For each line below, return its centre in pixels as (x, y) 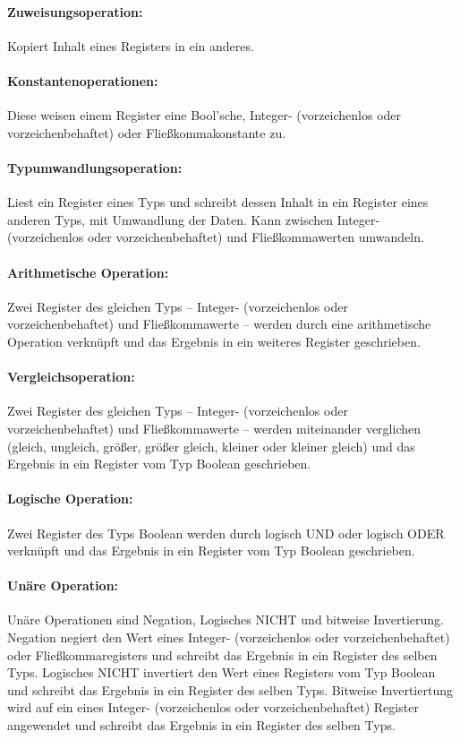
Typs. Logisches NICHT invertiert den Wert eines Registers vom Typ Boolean (221, 672)
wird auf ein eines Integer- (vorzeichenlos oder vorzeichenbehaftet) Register (213, 707)
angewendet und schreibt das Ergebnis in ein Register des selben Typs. (201, 725)
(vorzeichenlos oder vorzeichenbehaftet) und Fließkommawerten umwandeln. (216, 237)
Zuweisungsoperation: (75, 11)
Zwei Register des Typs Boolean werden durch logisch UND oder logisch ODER (226, 533)
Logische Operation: (70, 499)
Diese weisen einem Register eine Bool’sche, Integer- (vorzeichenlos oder (204, 115)
